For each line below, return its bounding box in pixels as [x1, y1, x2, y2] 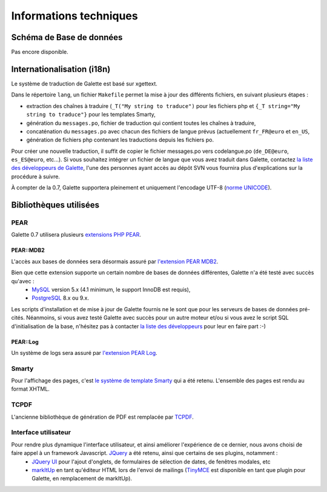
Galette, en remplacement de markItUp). [31, 475, 133, 482]
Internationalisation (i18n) [11, 64, 111, 74]
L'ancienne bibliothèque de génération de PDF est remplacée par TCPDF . [11, 413, 194, 420]
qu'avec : [11, 277, 35, 285]
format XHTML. [11, 385, 50, 393]
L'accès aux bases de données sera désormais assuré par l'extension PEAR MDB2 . [11, 258, 219, 265]
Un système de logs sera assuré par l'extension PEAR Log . [11, 349, 157, 356]
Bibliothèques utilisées [11, 200, 100, 211]
